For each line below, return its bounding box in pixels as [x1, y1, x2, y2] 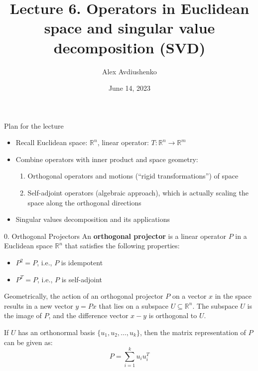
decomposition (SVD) [53, 37, 206, 57]
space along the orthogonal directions [27, 197, 141, 207]
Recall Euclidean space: [15, 137, 88, 148]
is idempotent [61, 257, 103, 268]
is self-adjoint [61, 274, 103, 284]
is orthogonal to [148, 310, 197, 321]
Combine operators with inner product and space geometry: [15, 154, 198, 164]
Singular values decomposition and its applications [15, 214, 170, 224]
